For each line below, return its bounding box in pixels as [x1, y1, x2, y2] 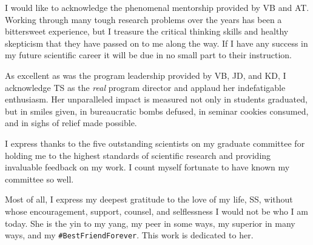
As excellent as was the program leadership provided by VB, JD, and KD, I [5, 69, 286, 81]
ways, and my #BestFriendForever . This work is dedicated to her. [5, 229, 254, 241]
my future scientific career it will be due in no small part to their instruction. [5, 49, 292, 61]
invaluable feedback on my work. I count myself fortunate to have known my [5, 161, 290, 173]
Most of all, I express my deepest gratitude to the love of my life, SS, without [5, 193, 293, 206]
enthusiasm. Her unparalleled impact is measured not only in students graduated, [5, 93, 308, 106]
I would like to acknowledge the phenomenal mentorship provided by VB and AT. [5, 1, 309, 13]
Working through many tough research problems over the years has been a [5, 13, 282, 25]
